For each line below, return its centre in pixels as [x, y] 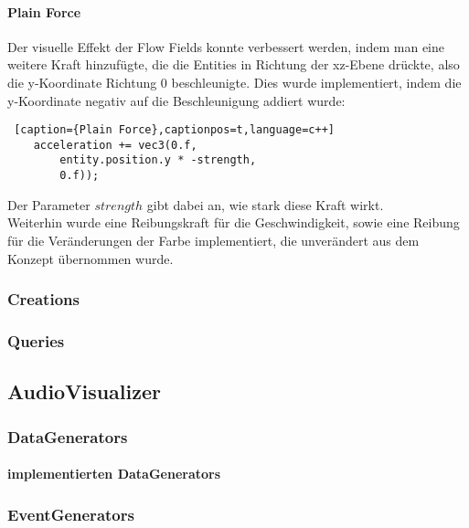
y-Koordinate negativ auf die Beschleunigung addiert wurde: [176, 100]
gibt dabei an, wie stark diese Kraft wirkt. [265, 204]
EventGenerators [71, 514]
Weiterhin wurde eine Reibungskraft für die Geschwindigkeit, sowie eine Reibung [234, 222]
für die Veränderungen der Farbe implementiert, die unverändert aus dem [213, 240]
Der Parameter [49, 204]
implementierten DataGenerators [114, 474]
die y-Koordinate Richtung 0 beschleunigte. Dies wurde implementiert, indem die [234, 82]
